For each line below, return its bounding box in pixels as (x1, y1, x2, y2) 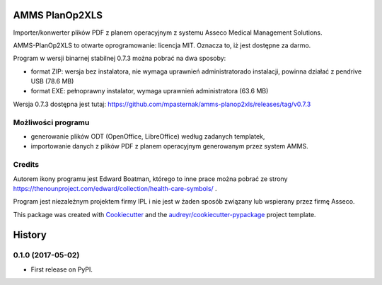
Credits (13, 160, 39, 170)
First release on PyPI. (30, 265, 93, 274)
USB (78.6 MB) (30, 77, 74, 86)
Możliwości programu (13, 117, 90, 127)
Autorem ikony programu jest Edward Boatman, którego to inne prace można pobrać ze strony (13, 174, 288, 183)
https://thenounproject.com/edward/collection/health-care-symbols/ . (13, 184, 217, 192)
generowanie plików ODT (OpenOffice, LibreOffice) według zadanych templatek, (30, 132, 265, 141)
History (13, 228, 47, 240)
